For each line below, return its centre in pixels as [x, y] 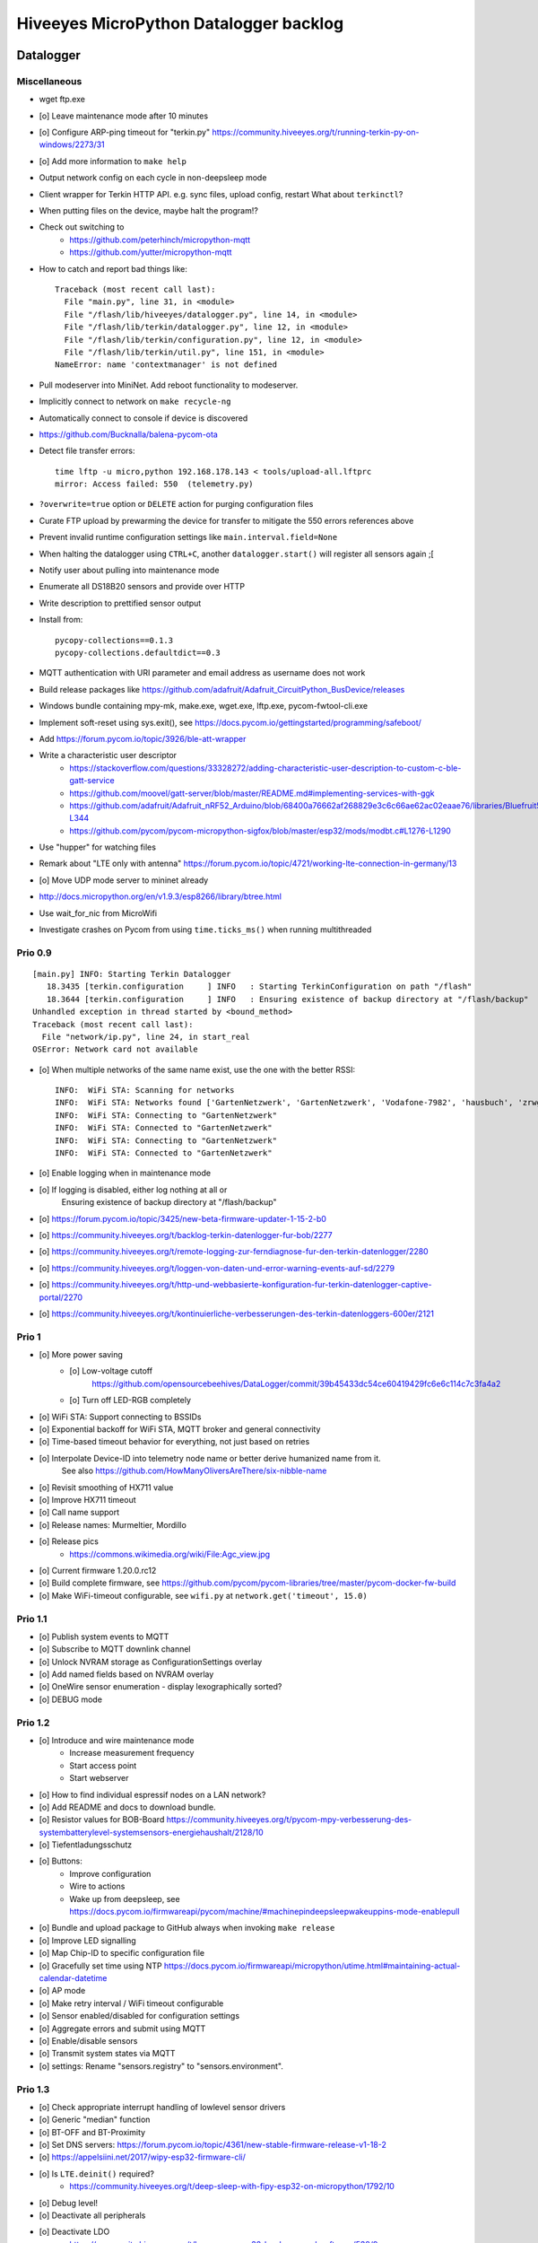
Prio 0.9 [35, 953]
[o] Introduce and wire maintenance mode [117, 1740]
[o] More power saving [81, 1355]
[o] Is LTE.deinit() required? [96, 2173]
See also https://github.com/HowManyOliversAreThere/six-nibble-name [194, 1471]
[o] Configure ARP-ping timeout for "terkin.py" [125, 132]
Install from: [61, 620]
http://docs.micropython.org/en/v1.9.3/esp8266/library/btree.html [161, 896]
